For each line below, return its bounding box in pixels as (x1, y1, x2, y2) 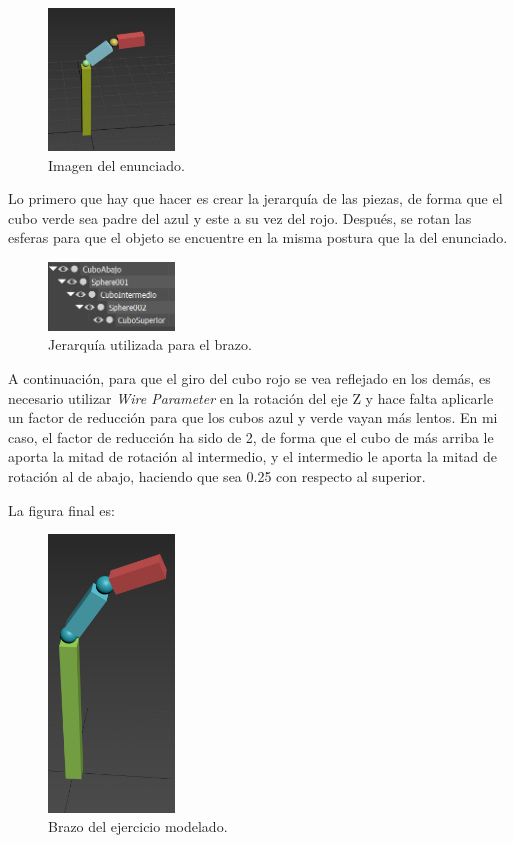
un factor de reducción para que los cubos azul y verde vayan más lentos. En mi (8, 407, 498, 428)
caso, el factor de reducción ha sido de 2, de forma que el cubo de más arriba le (8, 426, 494, 447)
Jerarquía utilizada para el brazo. (48, 334, 252, 355)
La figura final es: (8, 499, 115, 520)
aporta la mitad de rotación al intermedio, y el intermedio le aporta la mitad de (8, 446, 498, 467)
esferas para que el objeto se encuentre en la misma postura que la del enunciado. (8, 227, 508, 248)
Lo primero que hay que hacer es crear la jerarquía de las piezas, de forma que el (8, 188, 503, 209)
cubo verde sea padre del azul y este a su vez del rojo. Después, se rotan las (8, 207, 472, 228)
